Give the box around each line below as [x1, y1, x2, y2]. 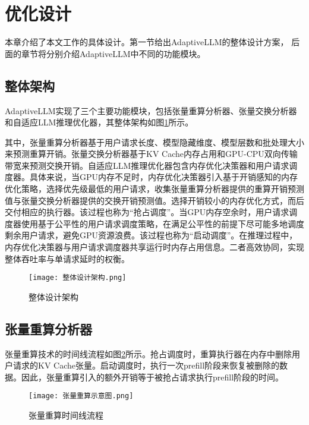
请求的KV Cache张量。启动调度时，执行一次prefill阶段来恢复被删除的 [12, 359, 280, 372]
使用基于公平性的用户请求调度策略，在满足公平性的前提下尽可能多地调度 [21, 217, 304, 229]
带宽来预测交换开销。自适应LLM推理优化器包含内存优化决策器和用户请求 [5, 159, 289, 171]
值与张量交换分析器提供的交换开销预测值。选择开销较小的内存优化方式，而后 [5, 194, 304, 206]
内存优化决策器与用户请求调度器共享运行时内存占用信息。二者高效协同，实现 [5, 241, 304, 253]
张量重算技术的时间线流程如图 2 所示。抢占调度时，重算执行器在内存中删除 [5, 347, 292, 360]
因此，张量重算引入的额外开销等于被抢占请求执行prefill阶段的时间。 [21, 370, 284, 383]
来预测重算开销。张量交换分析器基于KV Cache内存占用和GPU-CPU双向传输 [5, 147, 298, 160]
